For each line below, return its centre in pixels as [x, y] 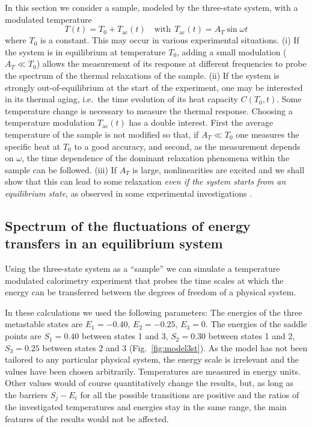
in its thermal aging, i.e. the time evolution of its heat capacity [121, 99]
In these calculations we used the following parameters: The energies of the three [154, 312]
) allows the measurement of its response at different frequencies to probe [171, 63]
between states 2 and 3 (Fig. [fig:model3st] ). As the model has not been [175, 347]
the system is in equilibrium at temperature [85, 51]
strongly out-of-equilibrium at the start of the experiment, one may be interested [154, 87]
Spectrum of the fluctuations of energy [128, 225]
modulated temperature [48, 19]
